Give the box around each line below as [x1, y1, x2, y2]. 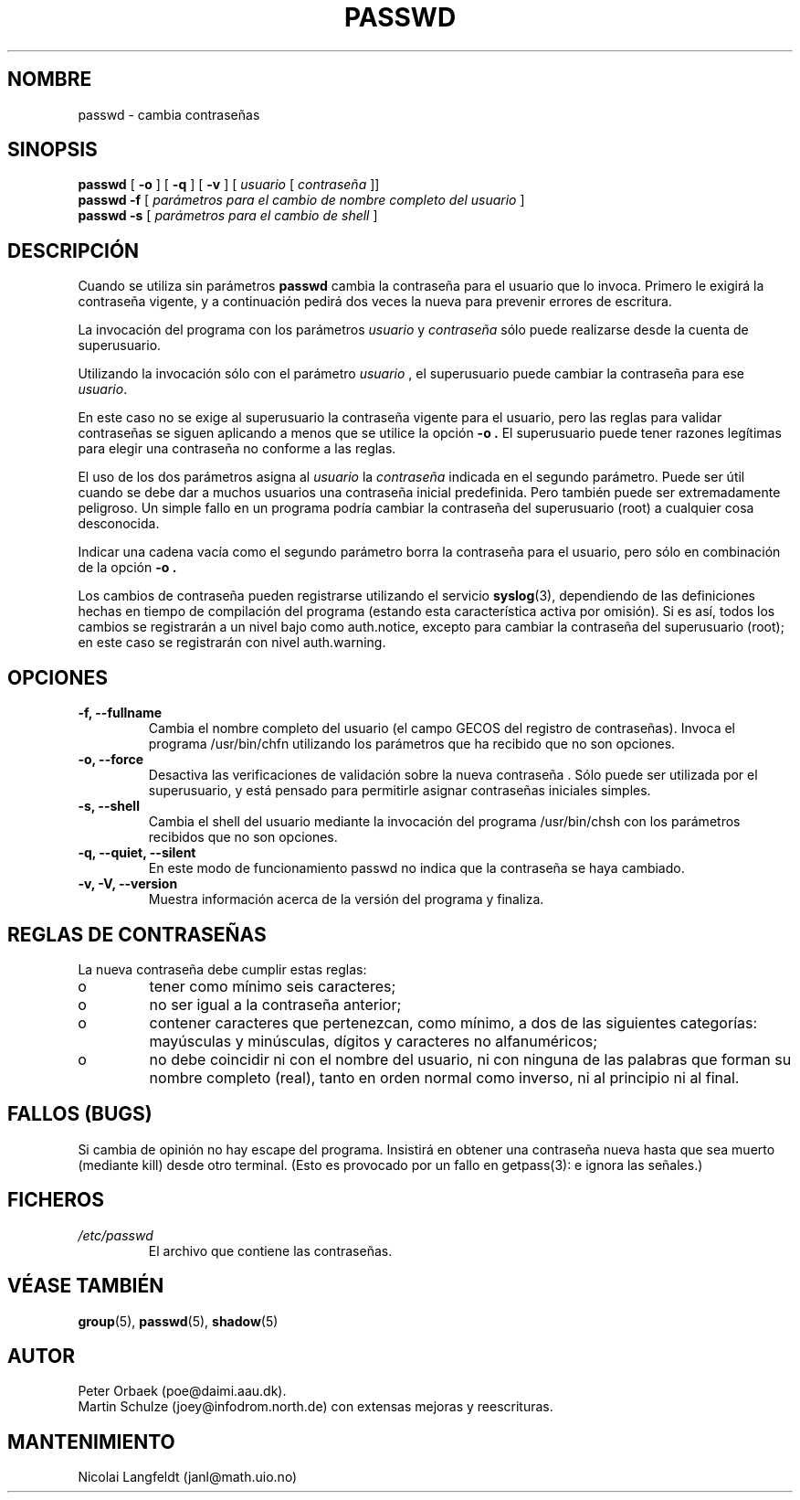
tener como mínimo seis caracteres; [149, 976, 396, 995]
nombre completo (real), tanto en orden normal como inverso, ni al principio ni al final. [149, 1068, 740, 1087]
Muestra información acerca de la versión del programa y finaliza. [148, 891, 544, 908]
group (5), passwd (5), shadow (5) [78, 1313, 279, 1329]
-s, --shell [78, 798, 140, 814]
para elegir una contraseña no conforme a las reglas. [78, 441, 396, 457]
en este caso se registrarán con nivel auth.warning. [78, 634, 386, 651]
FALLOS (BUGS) [7, 1102, 153, 1126]
